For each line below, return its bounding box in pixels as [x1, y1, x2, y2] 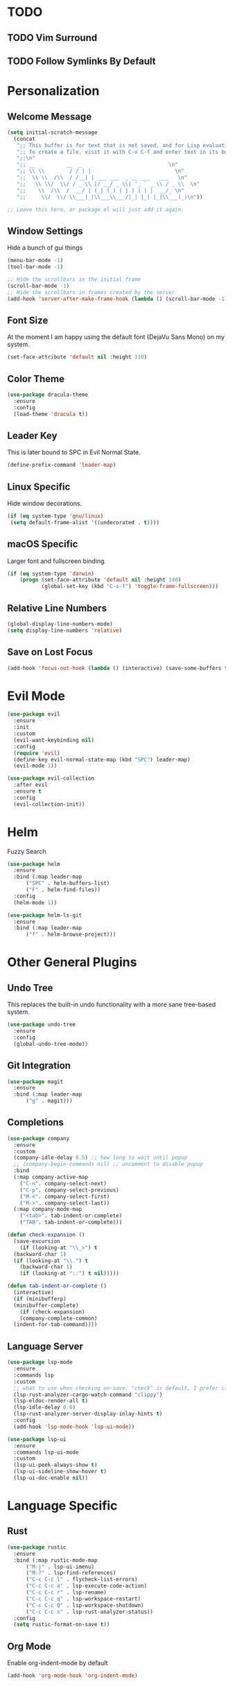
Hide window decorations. [7, 499, 83, 508]
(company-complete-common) [19, 1315, 98, 1322]
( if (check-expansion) [19, 1308, 85, 1315]
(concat [13, 135, 36, 142]
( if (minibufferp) [13, 1295, 67, 1302]
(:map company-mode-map [13, 1206, 82, 1213]
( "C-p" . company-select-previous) [19, 1187, 119, 1194]
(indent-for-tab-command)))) [13, 1321, 98, 1328]
